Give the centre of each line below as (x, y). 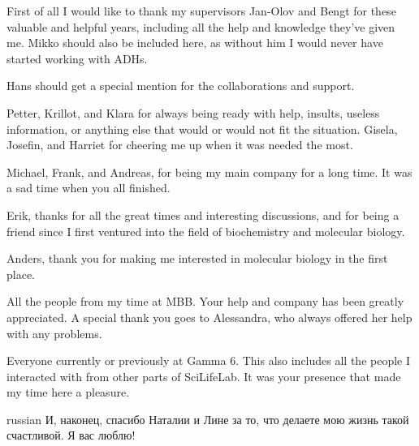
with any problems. (54, 333)
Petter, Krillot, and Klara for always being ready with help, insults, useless (193, 112)
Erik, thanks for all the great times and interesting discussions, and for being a (203, 214)
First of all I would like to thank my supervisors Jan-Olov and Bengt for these (201, 11)
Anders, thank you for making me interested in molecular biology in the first (197, 258)
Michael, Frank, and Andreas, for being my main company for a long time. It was (209, 172)
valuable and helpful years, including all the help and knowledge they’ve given (201, 26)
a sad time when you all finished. (89, 188)
